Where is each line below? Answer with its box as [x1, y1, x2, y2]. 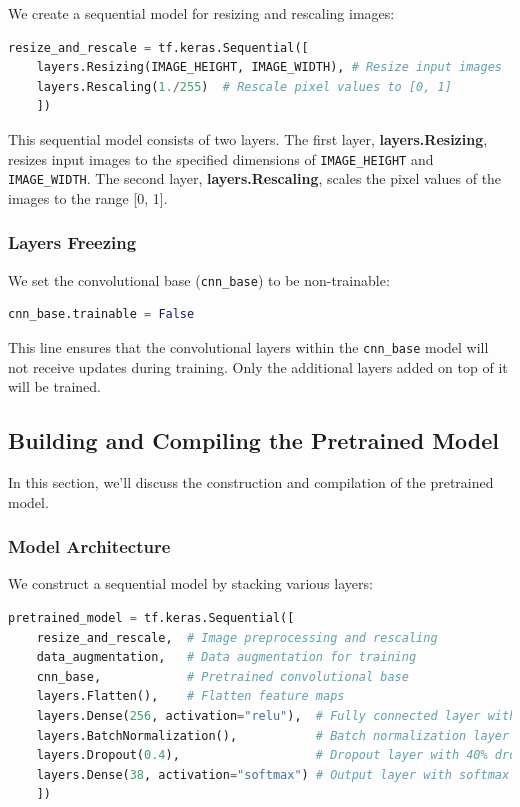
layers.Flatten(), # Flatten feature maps [36, 689, 345, 704]
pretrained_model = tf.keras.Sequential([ [8, 610, 295, 625]
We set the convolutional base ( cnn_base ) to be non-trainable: [8, 269, 390, 290]
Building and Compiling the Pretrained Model [8, 425, 499, 456]
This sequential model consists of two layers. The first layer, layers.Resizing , [8, 128, 488, 149]
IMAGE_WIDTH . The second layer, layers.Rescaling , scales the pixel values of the [8, 168, 502, 189]
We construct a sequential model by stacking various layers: [8, 573, 373, 594]
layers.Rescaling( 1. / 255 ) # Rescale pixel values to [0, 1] [36, 79, 452, 94]
